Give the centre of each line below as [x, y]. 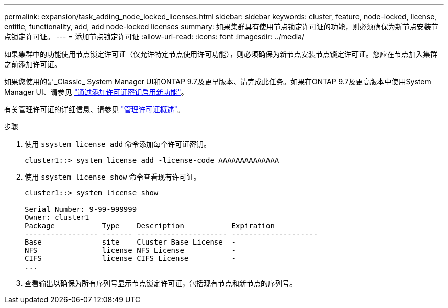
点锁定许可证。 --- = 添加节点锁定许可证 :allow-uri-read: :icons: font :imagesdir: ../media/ [154, 37]
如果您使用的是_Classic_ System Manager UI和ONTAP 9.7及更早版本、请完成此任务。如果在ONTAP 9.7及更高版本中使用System [218, 82]
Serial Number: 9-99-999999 [81, 209]
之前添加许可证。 [33, 64]
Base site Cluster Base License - [130, 242]
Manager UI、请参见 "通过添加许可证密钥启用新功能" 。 [96, 92]
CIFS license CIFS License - [130, 258]
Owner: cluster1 [57, 217]
